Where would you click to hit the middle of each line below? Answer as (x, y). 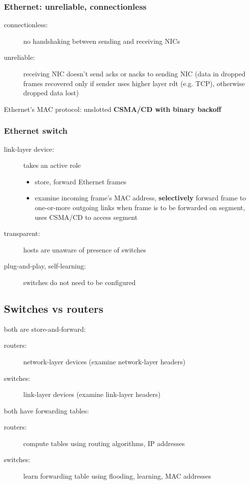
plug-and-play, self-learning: (45, 266)
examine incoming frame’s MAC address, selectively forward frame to (140, 198)
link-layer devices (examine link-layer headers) (92, 394)
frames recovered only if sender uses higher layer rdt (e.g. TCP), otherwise (134, 83)
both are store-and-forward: (45, 329)
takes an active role (52, 165)
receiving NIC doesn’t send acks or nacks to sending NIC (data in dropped (134, 73)
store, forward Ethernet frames (81, 181)
